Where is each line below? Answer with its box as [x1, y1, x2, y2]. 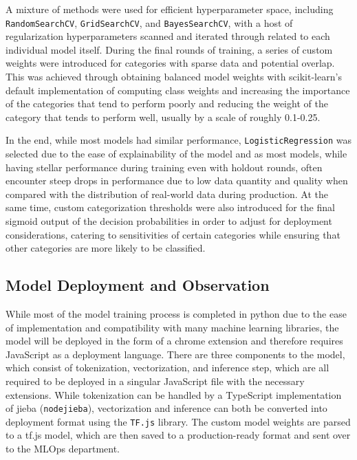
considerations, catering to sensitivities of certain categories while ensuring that [6, 227, 340, 241]
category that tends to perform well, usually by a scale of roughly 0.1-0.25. [6, 109, 321, 124]
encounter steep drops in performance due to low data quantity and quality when [6, 173, 348, 188]
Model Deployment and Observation [6, 274, 270, 296]
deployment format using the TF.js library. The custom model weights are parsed [6, 414, 351, 428]
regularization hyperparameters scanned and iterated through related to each [6, 29, 330, 43]
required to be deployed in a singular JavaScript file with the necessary [6, 373, 305, 388]
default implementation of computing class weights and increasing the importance [6, 83, 350, 97]
